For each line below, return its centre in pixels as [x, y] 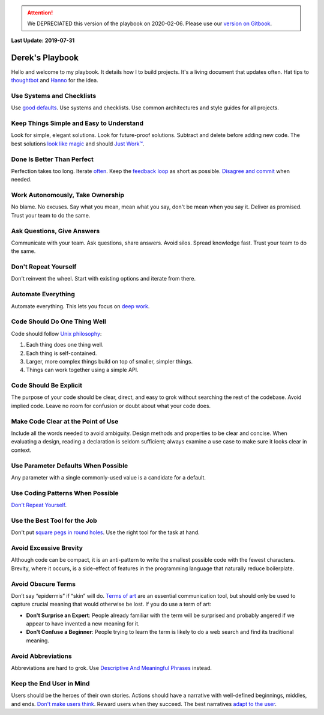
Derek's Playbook [45, 57]
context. [21, 450]
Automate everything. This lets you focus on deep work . [80, 306]
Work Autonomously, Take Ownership [68, 195]
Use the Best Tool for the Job [54, 520]
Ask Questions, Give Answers [55, 231]
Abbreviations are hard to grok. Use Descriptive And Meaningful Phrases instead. [112, 668]
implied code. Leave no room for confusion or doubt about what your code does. [111, 406]
